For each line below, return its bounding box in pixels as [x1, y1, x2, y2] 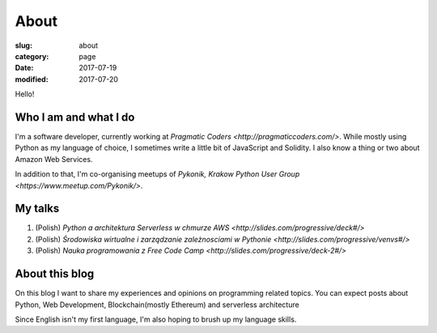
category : [15, 51, 49, 61]
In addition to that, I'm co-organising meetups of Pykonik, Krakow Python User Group [15, 169, 300, 179]
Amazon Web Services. [15, 154, 93, 164]
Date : [15, 63, 34, 73]
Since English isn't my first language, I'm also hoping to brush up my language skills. [15, 314, 297, 324]
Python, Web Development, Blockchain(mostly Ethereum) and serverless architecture [15, 300, 299, 310]
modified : [15, 74, 49, 84]
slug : [15, 41, 32, 50]
